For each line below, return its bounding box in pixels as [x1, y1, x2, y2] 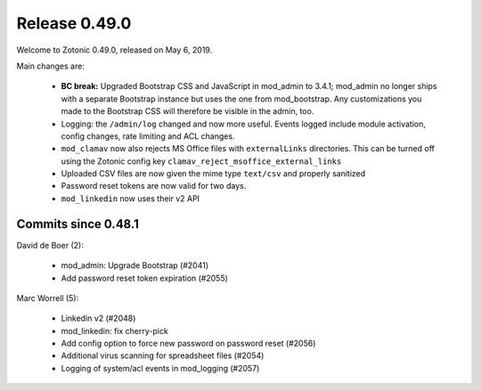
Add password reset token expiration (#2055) [61, 273, 229, 283]
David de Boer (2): [16, 240, 84, 250]
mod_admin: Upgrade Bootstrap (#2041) [61, 260, 209, 271]
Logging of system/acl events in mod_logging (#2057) [61, 362, 260, 373]
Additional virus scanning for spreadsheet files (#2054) [61, 350, 265, 361]
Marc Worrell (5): [16, 292, 79, 303]
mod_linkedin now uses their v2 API [61, 192, 200, 204]
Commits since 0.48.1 [16, 216, 140, 232]
